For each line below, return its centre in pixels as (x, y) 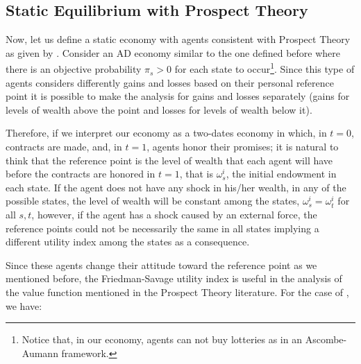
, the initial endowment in (281, 174)
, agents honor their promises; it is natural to (243, 147)
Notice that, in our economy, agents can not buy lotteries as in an (162, 339)
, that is (196, 174)
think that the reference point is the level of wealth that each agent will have (169, 160)
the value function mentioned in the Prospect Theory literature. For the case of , (177, 292)
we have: (24, 305)
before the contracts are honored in (81, 174)
